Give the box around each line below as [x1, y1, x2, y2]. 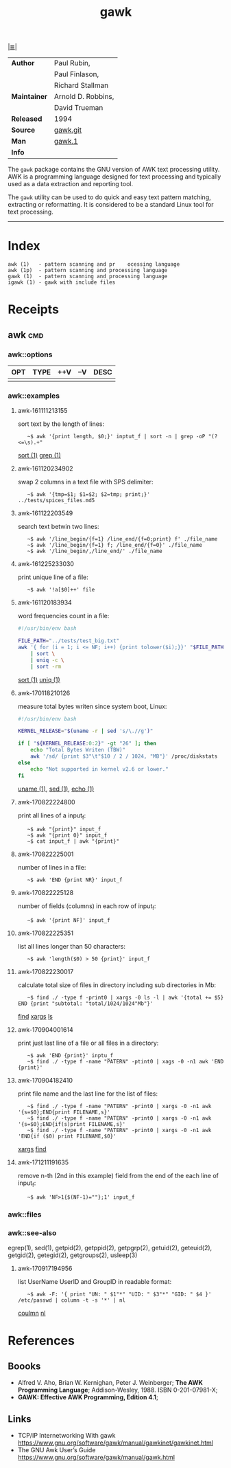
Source [11, 125, 36, 135]
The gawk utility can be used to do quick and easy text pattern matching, [8, 193, 211, 201]
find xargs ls [17, 1013, 53, 1021]
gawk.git [54, 125, 82, 135]
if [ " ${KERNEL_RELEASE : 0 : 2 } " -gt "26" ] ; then [17, 740, 157, 747]
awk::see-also [8, 1228, 57, 1237]
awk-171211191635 [17, 1158, 69, 1166]
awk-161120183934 [17, 598, 73, 607]
